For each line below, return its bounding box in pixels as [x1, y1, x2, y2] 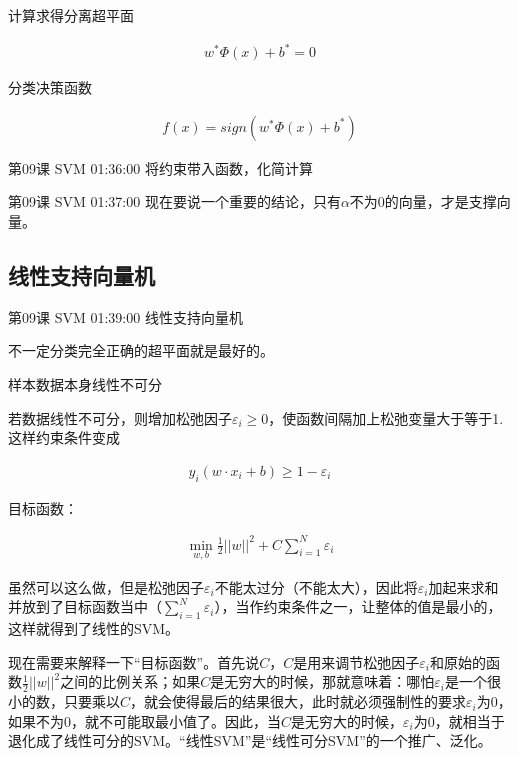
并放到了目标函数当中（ [8, 596, 162, 617]
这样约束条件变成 [8, 427, 120, 448]
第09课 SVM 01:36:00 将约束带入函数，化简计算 [8, 157, 313, 178]
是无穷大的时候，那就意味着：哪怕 [210, 671, 435, 692]
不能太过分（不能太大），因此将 [214, 576, 418, 597]
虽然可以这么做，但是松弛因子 [8, 576, 204, 597]
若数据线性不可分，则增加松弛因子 [8, 407, 232, 428]
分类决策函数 [8, 77, 92, 98]
